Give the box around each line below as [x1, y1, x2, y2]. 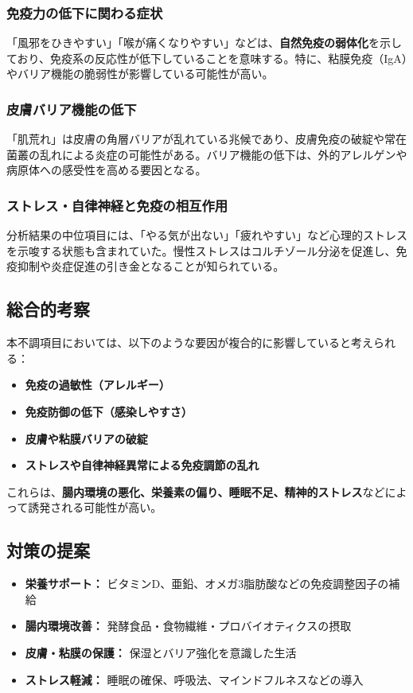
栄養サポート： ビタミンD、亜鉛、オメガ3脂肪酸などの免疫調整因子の [25, 575, 389, 592]
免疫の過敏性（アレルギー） [25, 376, 170, 393]
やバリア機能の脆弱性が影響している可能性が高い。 [6, 65, 274, 82]
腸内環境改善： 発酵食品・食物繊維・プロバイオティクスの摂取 [25, 617, 352, 634]
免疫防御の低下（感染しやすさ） [25, 403, 193, 419]
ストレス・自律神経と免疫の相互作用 [6, 195, 228, 215]
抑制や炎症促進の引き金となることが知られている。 [17, 258, 285, 274]
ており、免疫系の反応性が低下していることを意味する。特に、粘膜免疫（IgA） [6, 49, 407, 66]
